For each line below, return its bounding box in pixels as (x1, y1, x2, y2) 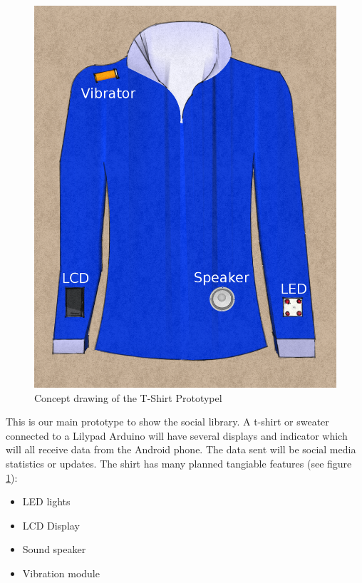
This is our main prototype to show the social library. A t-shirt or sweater (6, 414, 329, 429)
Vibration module (22, 565, 100, 580)
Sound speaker (22, 542, 86, 557)
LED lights (22, 494, 71, 509)
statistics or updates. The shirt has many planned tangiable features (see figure (6, 455, 352, 470)
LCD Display (22, 517, 80, 532)
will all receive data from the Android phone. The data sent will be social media (6, 442, 356, 457)
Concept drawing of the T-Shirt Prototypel (34, 390, 222, 405)
